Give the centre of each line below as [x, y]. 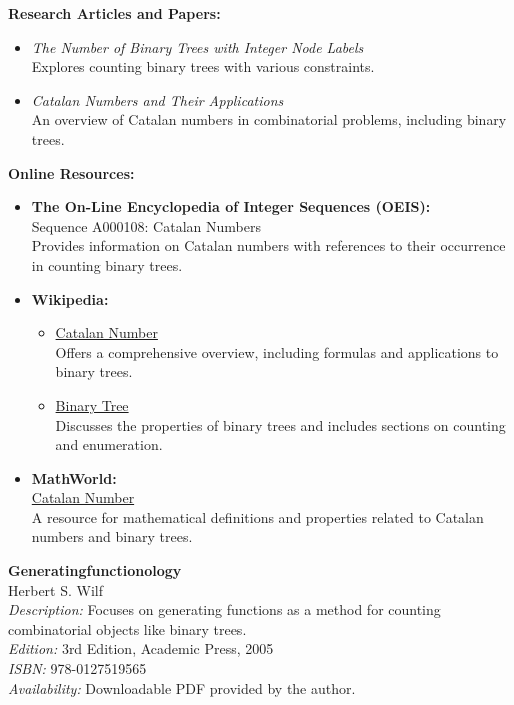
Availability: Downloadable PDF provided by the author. [182, 687]
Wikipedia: [70, 298]
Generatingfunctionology [95, 570]
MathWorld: [74, 477]
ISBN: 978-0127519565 [77, 668]
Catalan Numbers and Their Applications [157, 99]
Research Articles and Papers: [114, 13]
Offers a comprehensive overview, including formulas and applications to [277, 351]
